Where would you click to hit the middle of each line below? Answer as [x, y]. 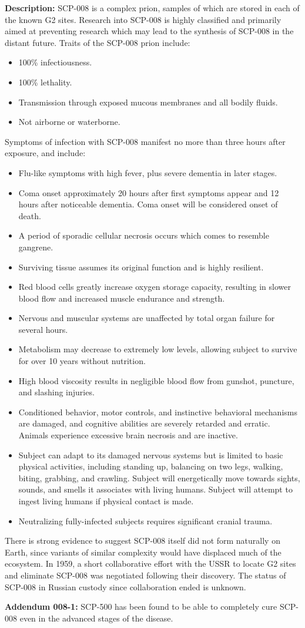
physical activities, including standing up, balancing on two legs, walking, [151, 466]
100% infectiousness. [55, 62]
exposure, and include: [45, 153]
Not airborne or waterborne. [69, 122]
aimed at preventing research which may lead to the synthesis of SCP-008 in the [149, 31]
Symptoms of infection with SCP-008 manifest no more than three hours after [145, 141]
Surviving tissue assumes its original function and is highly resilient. [141, 267]
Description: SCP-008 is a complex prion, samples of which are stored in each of [152, 8]
